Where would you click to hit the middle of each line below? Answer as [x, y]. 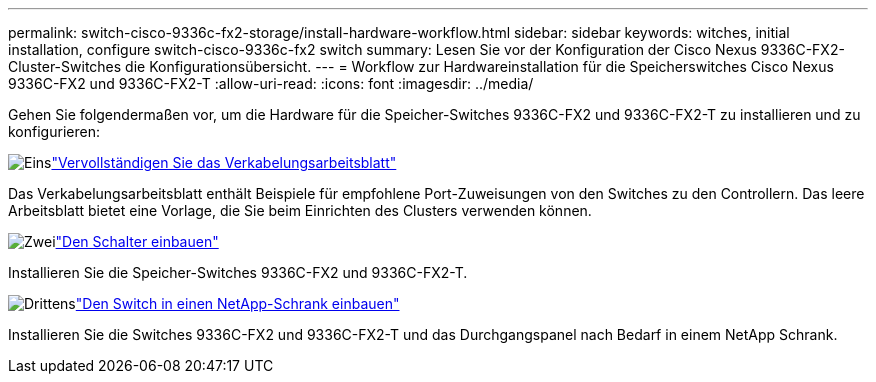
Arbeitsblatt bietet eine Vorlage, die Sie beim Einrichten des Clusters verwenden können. [300, 210]
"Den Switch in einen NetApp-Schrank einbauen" [237, 303]
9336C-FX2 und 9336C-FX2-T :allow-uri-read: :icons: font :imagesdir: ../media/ [271, 83]
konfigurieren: [54, 131]
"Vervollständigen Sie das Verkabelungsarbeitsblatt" [224, 162]
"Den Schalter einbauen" [137, 241]
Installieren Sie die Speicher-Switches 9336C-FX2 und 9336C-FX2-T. [238, 272]
